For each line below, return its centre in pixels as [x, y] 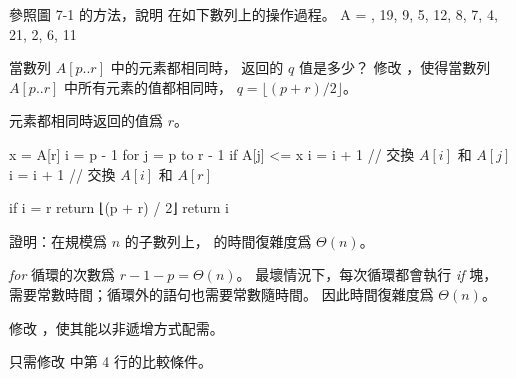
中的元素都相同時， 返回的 [197, 67]
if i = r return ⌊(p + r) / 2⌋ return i [119, 207]
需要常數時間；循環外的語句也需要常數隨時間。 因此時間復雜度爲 [221, 293]
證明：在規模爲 [58, 240]
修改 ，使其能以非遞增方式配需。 [116, 327]
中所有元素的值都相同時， [148, 86]
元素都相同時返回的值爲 [86, 120]
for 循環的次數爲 [62, 274]
